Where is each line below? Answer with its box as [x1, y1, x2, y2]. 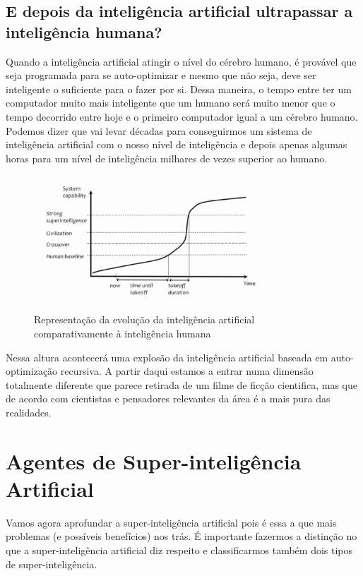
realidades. [6, 404, 52, 419]
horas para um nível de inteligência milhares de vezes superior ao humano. [6, 150, 328, 165]
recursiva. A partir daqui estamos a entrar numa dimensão [60, 364, 314, 378]
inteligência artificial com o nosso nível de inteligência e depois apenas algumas [6, 137, 347, 152]
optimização [6, 364, 58, 378]
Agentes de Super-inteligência [6, 446, 302, 475]
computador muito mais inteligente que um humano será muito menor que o [6, 95, 335, 110]
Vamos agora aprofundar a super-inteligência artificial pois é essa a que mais [6, 515, 337, 529]
